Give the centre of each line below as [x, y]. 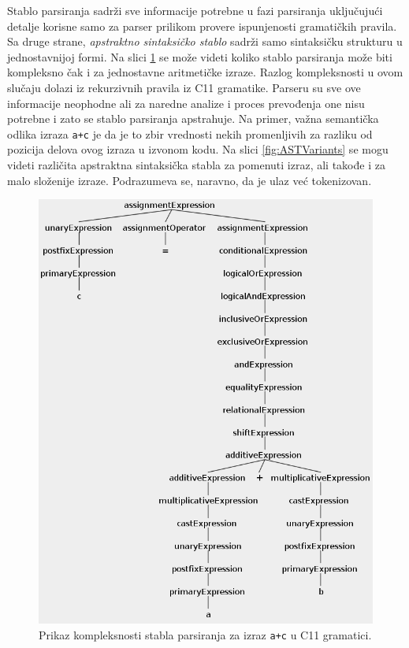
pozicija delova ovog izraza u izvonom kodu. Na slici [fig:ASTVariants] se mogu [198, 149]
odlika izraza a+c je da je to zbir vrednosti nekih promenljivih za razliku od [190, 133]
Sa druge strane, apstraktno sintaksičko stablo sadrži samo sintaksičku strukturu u [205, 41]
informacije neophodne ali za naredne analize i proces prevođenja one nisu [186, 103]
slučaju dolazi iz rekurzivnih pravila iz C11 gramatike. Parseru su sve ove [184, 87]
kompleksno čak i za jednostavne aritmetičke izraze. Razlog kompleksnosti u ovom [205, 72]
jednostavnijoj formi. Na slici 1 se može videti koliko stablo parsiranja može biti [200, 56]
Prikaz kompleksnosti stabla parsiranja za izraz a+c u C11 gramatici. [205, 634]
